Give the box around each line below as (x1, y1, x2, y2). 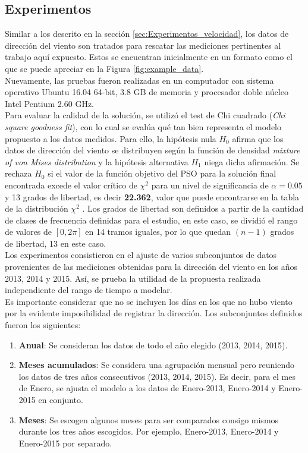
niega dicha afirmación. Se (204, 155, 300, 168)
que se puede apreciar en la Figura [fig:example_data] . (5, 62, 204, 74)
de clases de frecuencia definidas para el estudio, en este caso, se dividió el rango (5, 213, 298, 226)
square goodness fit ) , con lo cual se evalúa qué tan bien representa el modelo (5, 120, 282, 133)
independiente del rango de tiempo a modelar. (5, 284, 172, 296)
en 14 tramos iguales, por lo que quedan (85, 225, 231, 238)
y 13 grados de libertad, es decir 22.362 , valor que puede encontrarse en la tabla (5, 190, 300, 203)
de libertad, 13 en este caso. (5, 237, 106, 249)
